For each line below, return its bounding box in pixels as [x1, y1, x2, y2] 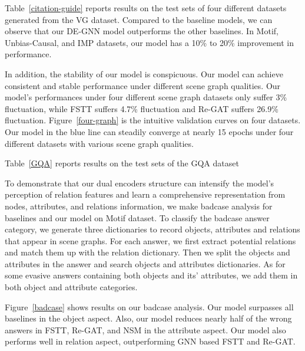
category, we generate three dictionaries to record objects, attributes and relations [5, 223, 300, 235]
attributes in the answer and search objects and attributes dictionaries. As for [5, 257, 286, 270]
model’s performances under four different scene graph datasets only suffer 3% [5, 91, 287, 103]
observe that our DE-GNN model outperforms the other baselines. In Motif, [5, 25, 279, 37]
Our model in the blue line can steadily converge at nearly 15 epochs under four [5, 125, 294, 137]
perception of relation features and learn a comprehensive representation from [5, 188, 286, 201]
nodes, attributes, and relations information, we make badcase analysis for [5, 199, 273, 212]
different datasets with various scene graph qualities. [5, 137, 194, 149]
